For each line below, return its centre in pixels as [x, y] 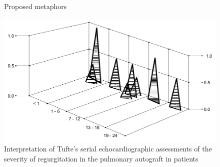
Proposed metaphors [35, 6]
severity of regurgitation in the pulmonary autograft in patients [101, 158]
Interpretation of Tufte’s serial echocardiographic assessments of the [108, 149]
